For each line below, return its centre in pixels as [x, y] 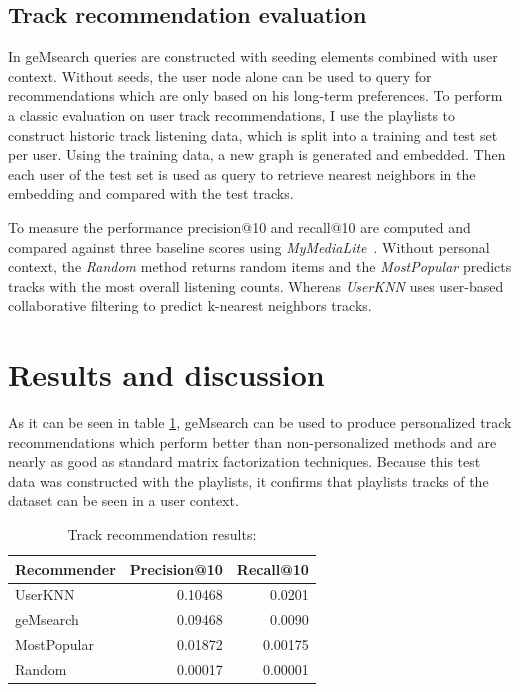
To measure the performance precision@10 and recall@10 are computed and [239, 226]
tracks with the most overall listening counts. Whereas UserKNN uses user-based [256, 285]
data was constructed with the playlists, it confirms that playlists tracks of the [248, 480]
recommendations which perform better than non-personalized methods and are [252, 441]
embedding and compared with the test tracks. [151, 193]
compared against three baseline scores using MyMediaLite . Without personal [249, 246]
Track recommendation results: [162, 534]
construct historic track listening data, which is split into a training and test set [253, 134]
